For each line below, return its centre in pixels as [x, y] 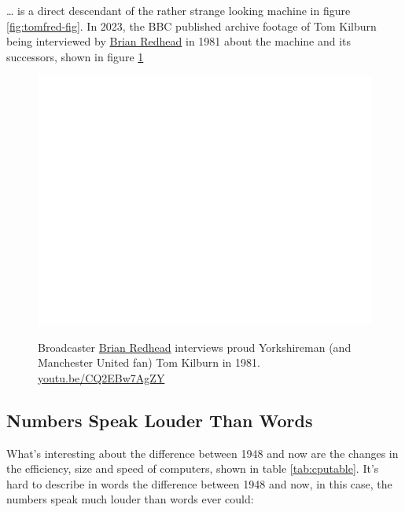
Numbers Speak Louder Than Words [160, 420]
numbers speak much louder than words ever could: [130, 499]
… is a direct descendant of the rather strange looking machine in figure [179, 10]
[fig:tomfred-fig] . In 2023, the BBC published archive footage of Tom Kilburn [191, 26]
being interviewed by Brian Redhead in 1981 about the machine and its [179, 41]
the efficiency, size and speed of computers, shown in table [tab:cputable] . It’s [193, 468]
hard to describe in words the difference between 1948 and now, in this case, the [199, 483]
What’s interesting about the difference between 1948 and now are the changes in [202, 453]
